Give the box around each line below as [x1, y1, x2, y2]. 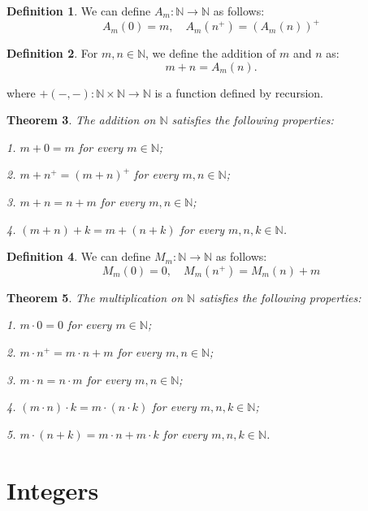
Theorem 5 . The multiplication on [6, 288, 184, 305]
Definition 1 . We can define [6, 2, 151, 19]
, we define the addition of [145, 45, 276, 62]
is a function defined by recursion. [154, 84, 323, 101]
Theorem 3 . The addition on [6, 111, 156, 128]
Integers [6, 473, 99, 506]
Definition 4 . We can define [6, 248, 151, 265]
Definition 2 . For [6, 45, 98, 62]
